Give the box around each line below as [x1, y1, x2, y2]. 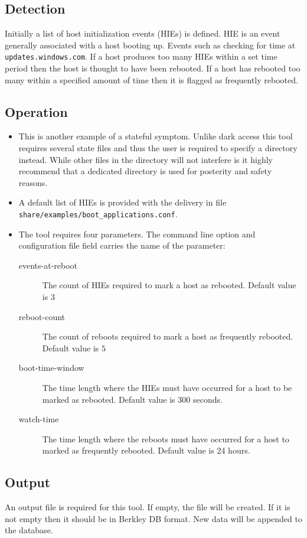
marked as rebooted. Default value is [42, 393, 175, 405]
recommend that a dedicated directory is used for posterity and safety [18, 165, 272, 177]
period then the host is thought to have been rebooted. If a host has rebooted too [5, 62, 301, 74]
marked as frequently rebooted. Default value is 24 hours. [42, 444, 250, 457]
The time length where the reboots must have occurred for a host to [42, 432, 289, 445]
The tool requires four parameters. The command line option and [18, 227, 256, 240]
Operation [5, 102, 68, 120]
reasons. [18, 176, 48, 188]
